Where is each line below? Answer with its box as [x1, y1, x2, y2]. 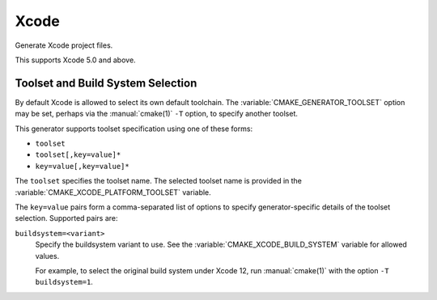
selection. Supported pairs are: [15, 213, 118, 223]
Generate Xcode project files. [15, 40, 113, 50]
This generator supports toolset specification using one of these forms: [15, 124, 253, 133]
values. [35, 251, 60, 260]
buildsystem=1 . [35, 277, 93, 287]
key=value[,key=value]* [35, 162, 129, 171]
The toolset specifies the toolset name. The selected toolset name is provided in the [15, 176, 303, 186]
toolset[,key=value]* [35, 150, 121, 159]
